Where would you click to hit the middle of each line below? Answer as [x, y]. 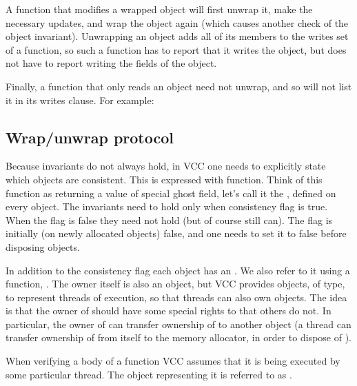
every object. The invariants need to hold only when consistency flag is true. [167, 206]
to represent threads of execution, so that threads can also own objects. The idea [176, 297]
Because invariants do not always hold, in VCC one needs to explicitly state [166, 166]
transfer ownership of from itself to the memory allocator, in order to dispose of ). [178, 337]
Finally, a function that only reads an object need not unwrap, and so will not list [179, 86]
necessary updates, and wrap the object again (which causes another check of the [177, 22]
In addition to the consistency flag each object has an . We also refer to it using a [178, 270]
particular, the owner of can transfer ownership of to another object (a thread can [178, 324]
